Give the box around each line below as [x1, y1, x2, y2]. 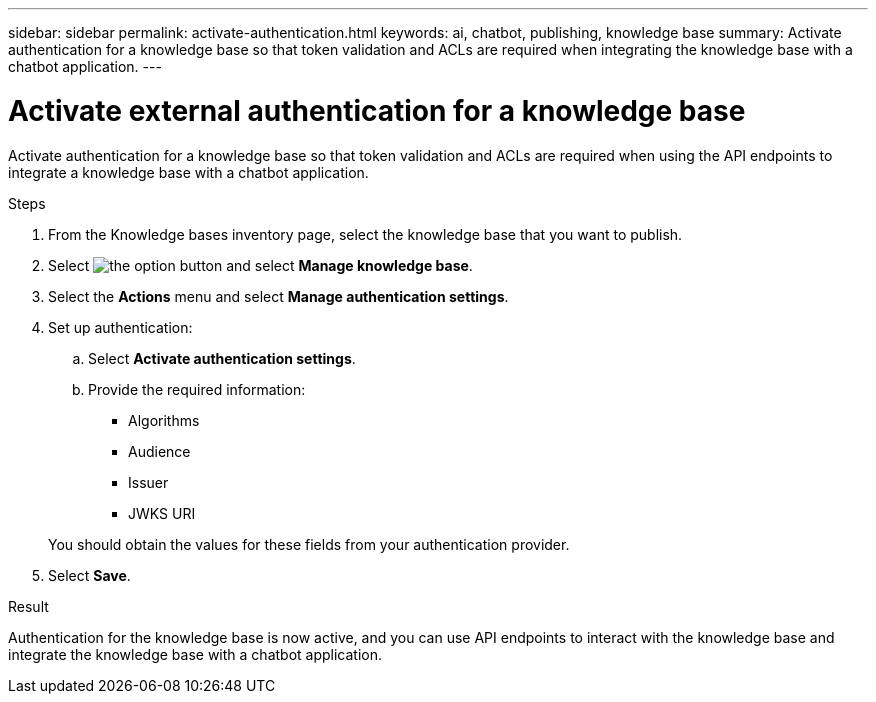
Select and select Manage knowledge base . [48, 256, 473, 274]
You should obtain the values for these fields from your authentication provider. [48, 535, 570, 553]
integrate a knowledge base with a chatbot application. [8, 163, 369, 181]
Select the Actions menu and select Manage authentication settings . [48, 287, 509, 305]
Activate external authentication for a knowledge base [8, 93, 746, 128]
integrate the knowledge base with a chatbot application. [8, 645, 383, 663]
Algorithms [128, 411, 200, 429]
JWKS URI [128, 504, 196, 522]
